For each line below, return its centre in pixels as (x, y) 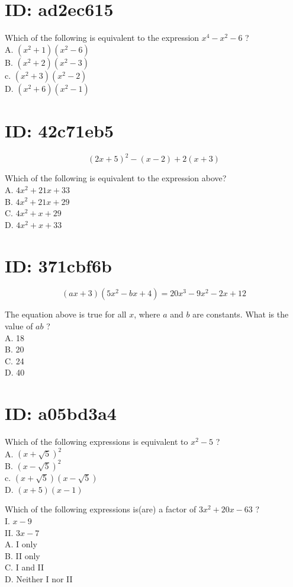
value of (19, 326)
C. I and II (25, 567)
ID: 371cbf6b (58, 265)
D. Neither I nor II (39, 578)
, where (147, 314)
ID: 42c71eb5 (59, 130)
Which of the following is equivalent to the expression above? (116, 178)
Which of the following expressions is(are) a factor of (101, 509)
